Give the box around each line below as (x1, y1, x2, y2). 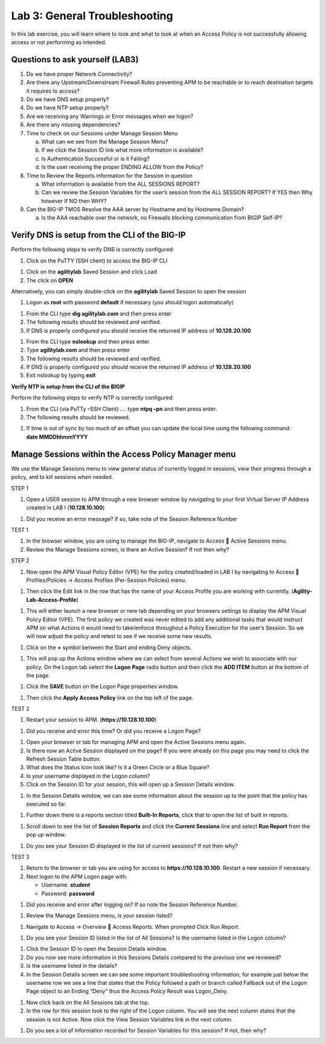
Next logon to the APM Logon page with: (26, 873, 128, 880)
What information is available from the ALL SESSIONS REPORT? (41, 180, 200, 188)
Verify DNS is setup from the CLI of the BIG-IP (11, 230, 187, 240)
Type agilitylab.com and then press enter (26, 347, 130, 354)
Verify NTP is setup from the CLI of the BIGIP (11, 383, 125, 390)
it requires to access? (26, 87, 80, 94)
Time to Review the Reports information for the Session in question (26, 172, 193, 179)
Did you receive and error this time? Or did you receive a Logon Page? (26, 727, 201, 734)
